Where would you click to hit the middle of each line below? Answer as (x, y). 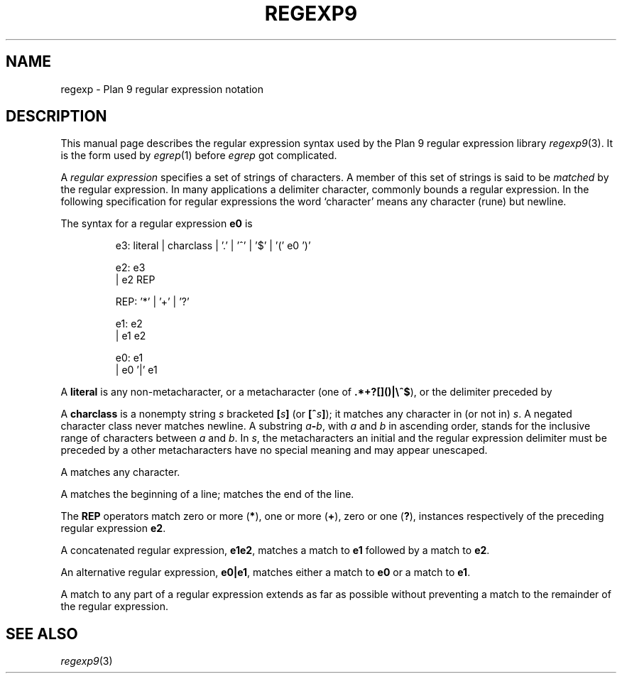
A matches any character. (120, 472)
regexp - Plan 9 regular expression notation (162, 89)
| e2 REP (135, 280)
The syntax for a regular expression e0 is (157, 224)
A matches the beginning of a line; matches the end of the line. (207, 494)
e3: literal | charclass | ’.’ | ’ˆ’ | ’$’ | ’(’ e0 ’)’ (213, 246)
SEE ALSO (42, 634)
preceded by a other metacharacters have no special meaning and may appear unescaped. (274, 450)
